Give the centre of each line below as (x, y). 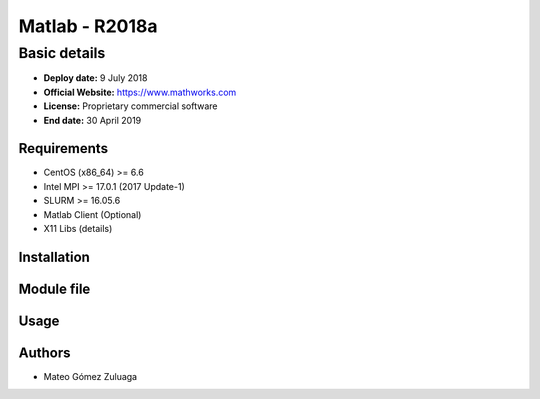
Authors (44, 352)
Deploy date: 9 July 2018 (95, 78)
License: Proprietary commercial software (130, 106)
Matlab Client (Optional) (92, 214)
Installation (54, 256)
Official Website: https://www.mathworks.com (140, 92)
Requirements (63, 148)
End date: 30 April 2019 (92, 120)
